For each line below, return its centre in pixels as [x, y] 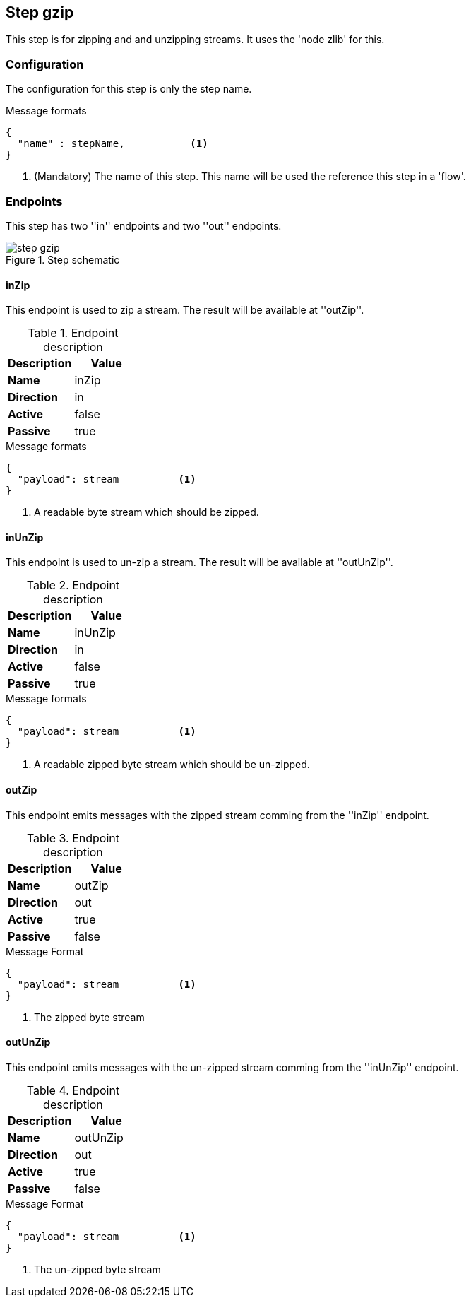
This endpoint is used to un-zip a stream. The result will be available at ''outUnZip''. [199, 562]
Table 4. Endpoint [73, 1090]
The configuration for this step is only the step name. [129, 89]
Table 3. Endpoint [73, 838]
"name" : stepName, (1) [113, 144]
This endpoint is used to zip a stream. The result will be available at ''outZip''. [185, 310]
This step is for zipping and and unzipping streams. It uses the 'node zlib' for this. [195, 40]
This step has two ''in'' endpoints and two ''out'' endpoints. [144, 225]
